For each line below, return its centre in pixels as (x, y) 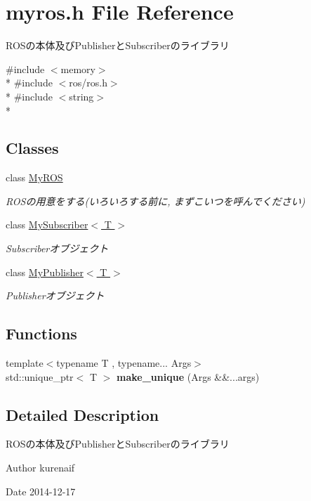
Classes (32, 148)
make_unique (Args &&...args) (188, 376)
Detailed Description (82, 414)
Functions (41, 333)
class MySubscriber (47, 225)
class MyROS (34, 177)
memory (78, 69)
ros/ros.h (88, 83)
